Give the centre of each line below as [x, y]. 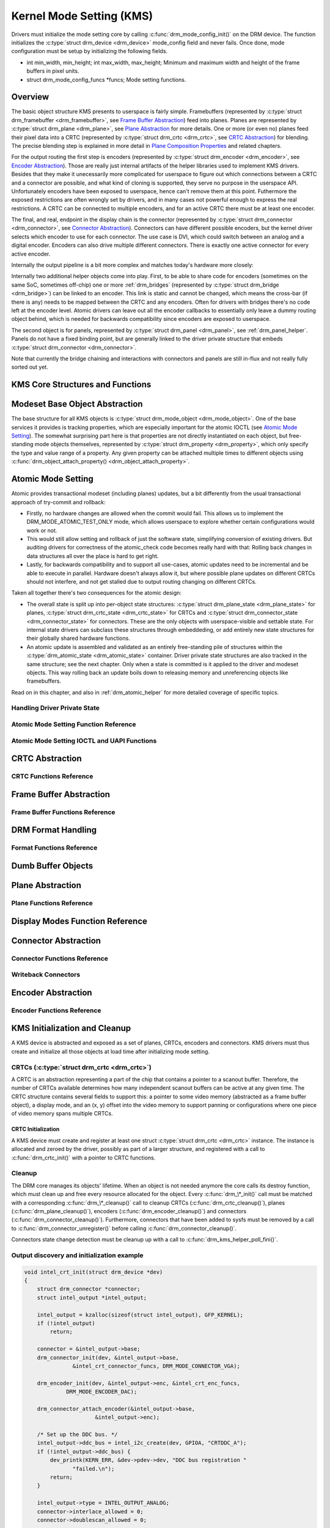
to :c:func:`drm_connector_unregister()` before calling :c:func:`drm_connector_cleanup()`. [124, 1228]
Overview [30, 97]
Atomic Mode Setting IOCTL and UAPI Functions [84, 741]
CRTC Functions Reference [52, 776]
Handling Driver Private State [56, 708]
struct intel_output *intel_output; [92, 1298]
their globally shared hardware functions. [79, 638]
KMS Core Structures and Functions [81, 385]
